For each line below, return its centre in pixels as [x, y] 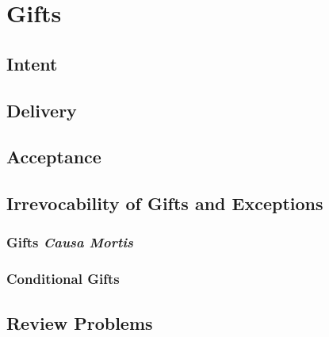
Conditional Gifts [63, 279]
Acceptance [54, 157]
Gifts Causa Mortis [70, 242]
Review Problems [80, 322]
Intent [32, 63]
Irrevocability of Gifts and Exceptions [165, 203]
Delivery [42, 110]
